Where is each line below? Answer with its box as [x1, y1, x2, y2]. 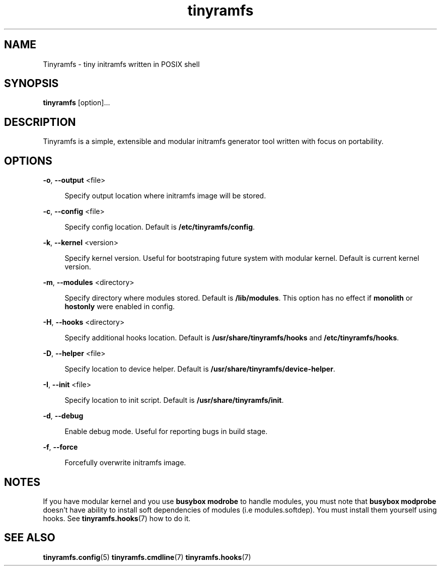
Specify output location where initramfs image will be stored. [64, 191, 266, 200]
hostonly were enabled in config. [64, 302, 175, 311]
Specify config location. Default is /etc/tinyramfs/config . [64, 223, 255, 232]
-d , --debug [43, 411, 84, 420]
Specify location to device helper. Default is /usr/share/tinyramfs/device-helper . [64, 365, 335, 374]
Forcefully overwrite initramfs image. [64, 458, 186, 467]
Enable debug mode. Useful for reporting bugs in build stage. [64, 427, 268, 436]
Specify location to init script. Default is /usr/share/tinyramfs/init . [64, 396, 284, 405]
